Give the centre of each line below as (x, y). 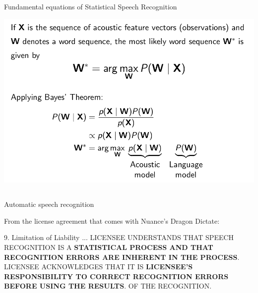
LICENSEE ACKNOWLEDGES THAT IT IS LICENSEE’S (98, 267)
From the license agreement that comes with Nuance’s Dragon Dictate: (112, 220)
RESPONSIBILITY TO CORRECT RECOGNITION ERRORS (116, 276)
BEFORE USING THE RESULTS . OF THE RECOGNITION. (108, 286)
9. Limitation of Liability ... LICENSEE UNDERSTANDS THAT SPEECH (119, 237)
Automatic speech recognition (49, 204)
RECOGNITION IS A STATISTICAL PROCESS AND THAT (109, 247)
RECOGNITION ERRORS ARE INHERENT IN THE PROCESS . (122, 257)
